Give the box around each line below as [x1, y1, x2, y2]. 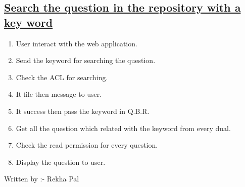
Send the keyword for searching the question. [16, 55, 156, 66]
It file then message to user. [16, 89, 102, 99]
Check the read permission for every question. [16, 140, 158, 150]
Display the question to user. [16, 156, 106, 167]
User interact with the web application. [16, 38, 137, 48]
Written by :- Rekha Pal [4, 173, 79, 184]
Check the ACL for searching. [16, 72, 108, 82]
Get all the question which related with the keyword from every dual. [16, 122, 231, 133]
